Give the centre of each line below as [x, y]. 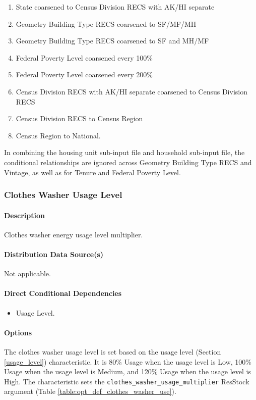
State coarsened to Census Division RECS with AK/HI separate [115, 7]
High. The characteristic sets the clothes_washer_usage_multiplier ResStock [127, 381]
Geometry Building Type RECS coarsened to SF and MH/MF [112, 41]
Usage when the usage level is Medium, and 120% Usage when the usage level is [127, 371]
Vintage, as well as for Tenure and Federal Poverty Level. [92, 172]
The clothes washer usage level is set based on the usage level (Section [113, 351]
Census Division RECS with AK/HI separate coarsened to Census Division [132, 91]
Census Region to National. [58, 135]
